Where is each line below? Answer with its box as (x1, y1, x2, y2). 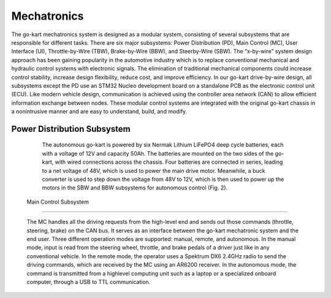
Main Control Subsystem (26, 198, 89, 205)
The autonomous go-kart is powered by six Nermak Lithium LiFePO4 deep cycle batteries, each (42, 141, 284, 148)
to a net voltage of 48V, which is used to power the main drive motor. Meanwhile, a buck (42, 167, 265, 174)
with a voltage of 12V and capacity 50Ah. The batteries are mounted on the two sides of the (42, 150, 274, 157)
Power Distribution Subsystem (11, 123, 131, 134)
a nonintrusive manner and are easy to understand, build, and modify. (11, 108, 187, 115)
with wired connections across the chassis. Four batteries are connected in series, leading (55, 158, 283, 166)
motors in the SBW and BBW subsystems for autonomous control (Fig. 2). (42, 184, 228, 191)
